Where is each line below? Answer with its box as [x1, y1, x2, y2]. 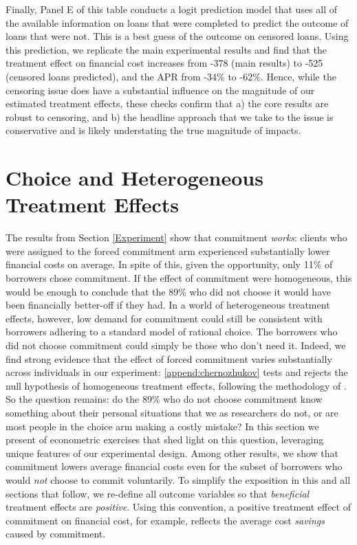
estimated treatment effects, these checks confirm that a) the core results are [6, 96, 329, 111]
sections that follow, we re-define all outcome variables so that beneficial [6, 486, 310, 500]
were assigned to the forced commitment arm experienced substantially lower [6, 243, 330, 258]
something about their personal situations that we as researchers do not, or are [6, 405, 338, 419]
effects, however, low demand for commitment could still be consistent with [6, 311, 323, 325]
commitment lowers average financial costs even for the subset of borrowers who [6, 459, 343, 474]
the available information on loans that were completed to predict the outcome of [6, 15, 349, 30]
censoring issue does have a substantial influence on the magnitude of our [6, 82, 315, 97]
